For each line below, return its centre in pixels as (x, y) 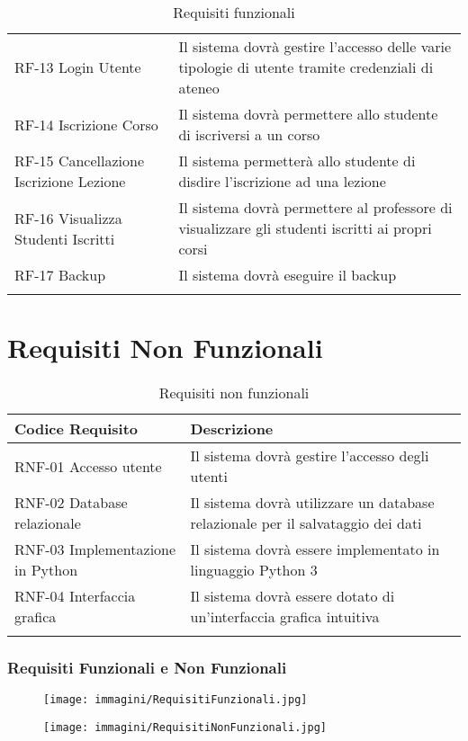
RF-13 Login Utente (78, 67)
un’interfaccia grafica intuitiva (285, 617)
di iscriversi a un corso (249, 134)
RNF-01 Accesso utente (88, 466)
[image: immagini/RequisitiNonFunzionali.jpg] (185, 728)
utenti (209, 477)
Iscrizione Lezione (70, 181)
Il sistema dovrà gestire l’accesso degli (310, 456)
